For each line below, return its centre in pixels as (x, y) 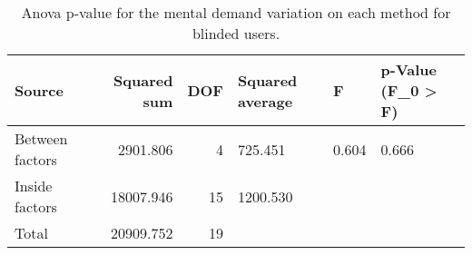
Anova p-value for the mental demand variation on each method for (236, 12)
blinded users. (236, 33)
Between (41, 138)
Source (39, 90)
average (265, 101)
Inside (34, 186)
